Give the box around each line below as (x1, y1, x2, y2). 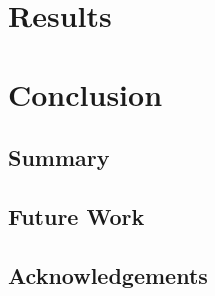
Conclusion (8, 73, 163, 114)
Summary (8, 142, 110, 173)
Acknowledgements (8, 259, 208, 290)
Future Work (8, 200, 145, 231)
